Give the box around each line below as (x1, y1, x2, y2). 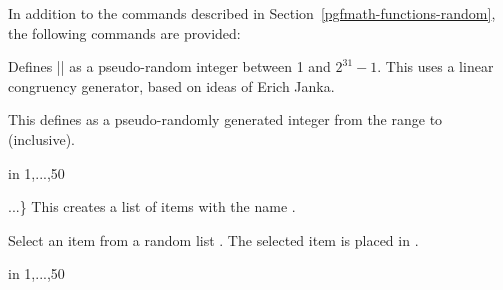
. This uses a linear (377, 56, 494, 77)
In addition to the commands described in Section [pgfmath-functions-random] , (8, 3, 496, 23)
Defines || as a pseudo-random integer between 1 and (8, 56, 331, 77)
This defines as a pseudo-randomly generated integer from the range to (8, 109, 443, 130)
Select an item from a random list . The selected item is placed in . (8, 229, 419, 250)
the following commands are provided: (8, 22, 241, 43)
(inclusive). (8, 128, 75, 149)
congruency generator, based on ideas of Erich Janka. (8, 75, 335, 96)
